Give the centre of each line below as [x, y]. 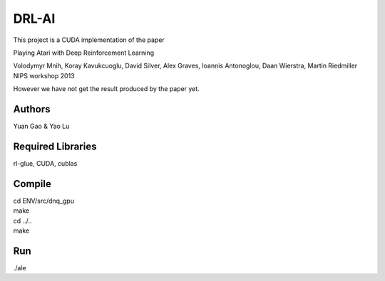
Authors [32, 109]
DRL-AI [34, 18]
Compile [32, 184]
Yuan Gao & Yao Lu [41, 126]
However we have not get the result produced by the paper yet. [106, 89]
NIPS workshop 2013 [44, 75]
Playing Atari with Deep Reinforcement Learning [84, 53]
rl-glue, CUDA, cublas [45, 163]
